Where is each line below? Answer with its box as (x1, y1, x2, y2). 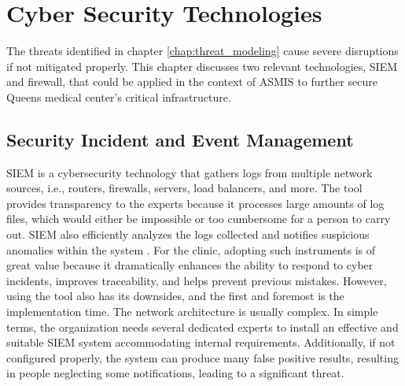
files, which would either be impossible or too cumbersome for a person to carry (6, 210, 391, 227)
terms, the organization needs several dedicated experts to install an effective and (6, 318, 399, 335)
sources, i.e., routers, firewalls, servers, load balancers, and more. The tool (6, 180, 363, 196)
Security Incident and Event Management (6, 127, 354, 151)
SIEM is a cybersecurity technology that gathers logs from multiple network (6, 164, 373, 180)
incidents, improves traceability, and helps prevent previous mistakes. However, (6, 272, 387, 288)
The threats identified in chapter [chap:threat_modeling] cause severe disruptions (6, 43, 399, 59)
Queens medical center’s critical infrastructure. (6, 88, 231, 105)
